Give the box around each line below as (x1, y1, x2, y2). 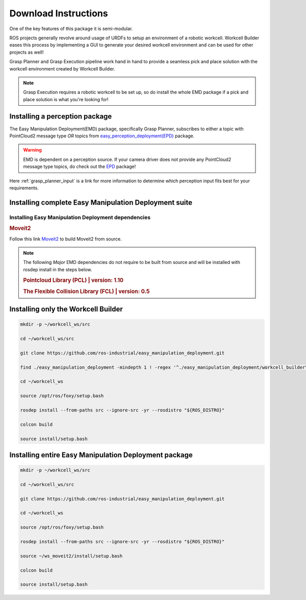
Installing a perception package (9, 112, 112, 121)
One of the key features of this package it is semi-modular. (9, 26, 133, 32)
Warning (23, 147, 42, 153)
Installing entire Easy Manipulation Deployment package (9, 450, 193, 459)
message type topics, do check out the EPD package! (23, 163, 136, 170)
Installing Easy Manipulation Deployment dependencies (9, 213, 150, 221)
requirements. (9, 184, 39, 191)
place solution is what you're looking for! (23, 96, 109, 102)
